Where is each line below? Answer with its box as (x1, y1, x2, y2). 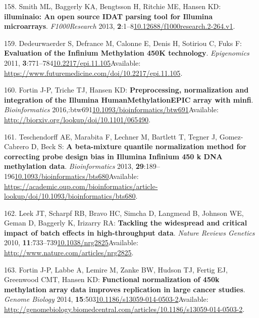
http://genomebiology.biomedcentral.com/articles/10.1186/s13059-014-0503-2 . (4, 304, 245, 314)
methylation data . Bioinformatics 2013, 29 (4, 161, 144, 171)
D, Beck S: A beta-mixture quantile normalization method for (31, 141, 247, 152)
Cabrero (4, 141, 29, 152)
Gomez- (219, 131, 243, 142)
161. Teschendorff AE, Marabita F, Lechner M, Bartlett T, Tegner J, (4, 131, 218, 142)
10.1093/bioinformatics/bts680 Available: (15, 170, 139, 181)
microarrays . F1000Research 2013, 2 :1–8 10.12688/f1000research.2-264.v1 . (4, 21, 235, 31)
